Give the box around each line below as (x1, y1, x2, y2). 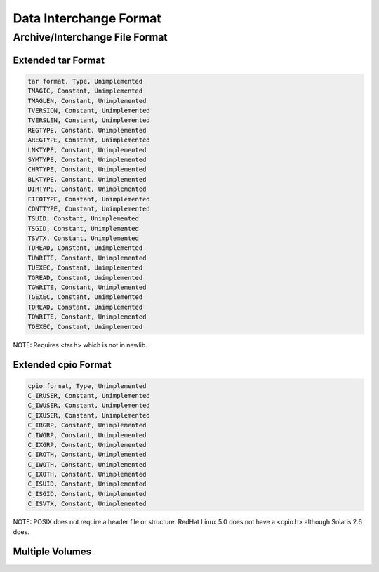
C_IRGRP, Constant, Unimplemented (27, 421, 147, 430)
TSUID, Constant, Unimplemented (27, 215, 140, 222)
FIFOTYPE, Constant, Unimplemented (27, 195, 150, 203)
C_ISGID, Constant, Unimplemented (27, 490, 147, 498)
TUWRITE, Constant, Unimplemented (27, 253, 147, 262)
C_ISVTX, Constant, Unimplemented (27, 500, 147, 508)
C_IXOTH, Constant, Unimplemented (27, 470, 147, 479)
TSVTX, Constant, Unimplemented (27, 234, 140, 242)
